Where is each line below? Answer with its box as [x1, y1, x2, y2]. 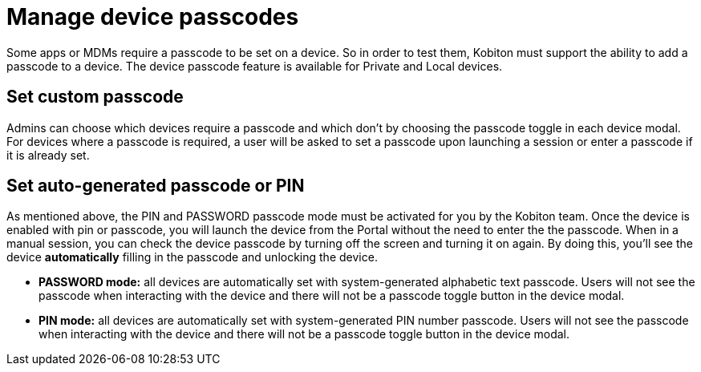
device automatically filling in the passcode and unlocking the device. [6, 250, 378, 265]
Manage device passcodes [6, 3, 299, 30]
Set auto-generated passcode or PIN [6, 176, 305, 196]
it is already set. [6, 148, 90, 162]
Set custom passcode [6, 87, 184, 107]
